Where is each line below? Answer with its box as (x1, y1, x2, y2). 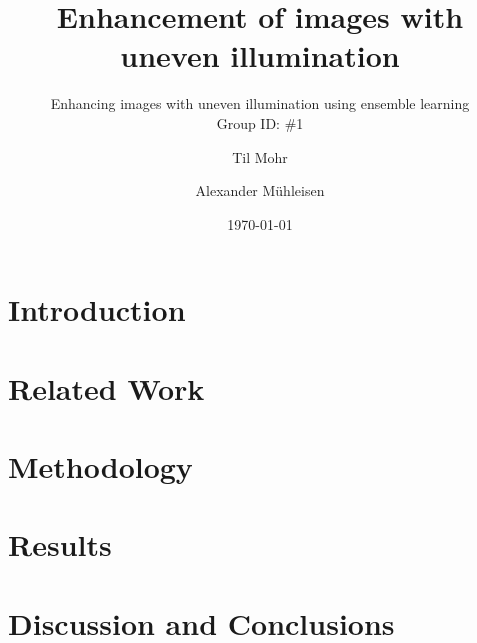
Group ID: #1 (216, 112, 304, 133)
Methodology (8, 446, 193, 487)
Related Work (8, 367, 205, 408)
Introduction (8, 289, 186, 330)
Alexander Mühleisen (195, 180, 325, 201)
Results (8, 524, 112, 565)
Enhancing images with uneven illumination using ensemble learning (50, 93, 470, 114)
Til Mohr (232, 146, 288, 167)
